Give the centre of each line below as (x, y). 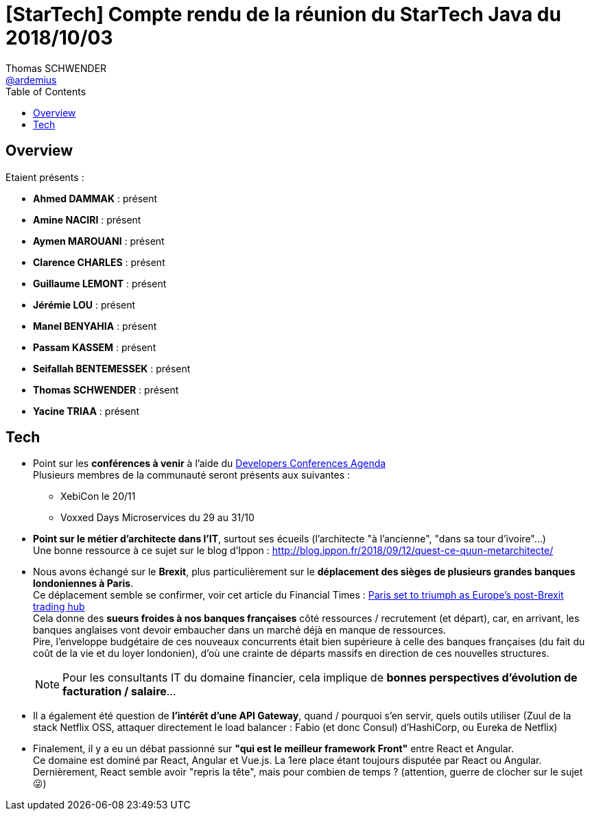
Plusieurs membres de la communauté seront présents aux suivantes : (192, 475)
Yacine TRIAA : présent (86, 411)
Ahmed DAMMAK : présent (95, 198)
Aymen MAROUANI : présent (99, 241)
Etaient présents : (45, 177)
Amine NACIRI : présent (87, 219)
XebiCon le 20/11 (98, 496)
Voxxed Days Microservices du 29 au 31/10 (157, 518)
